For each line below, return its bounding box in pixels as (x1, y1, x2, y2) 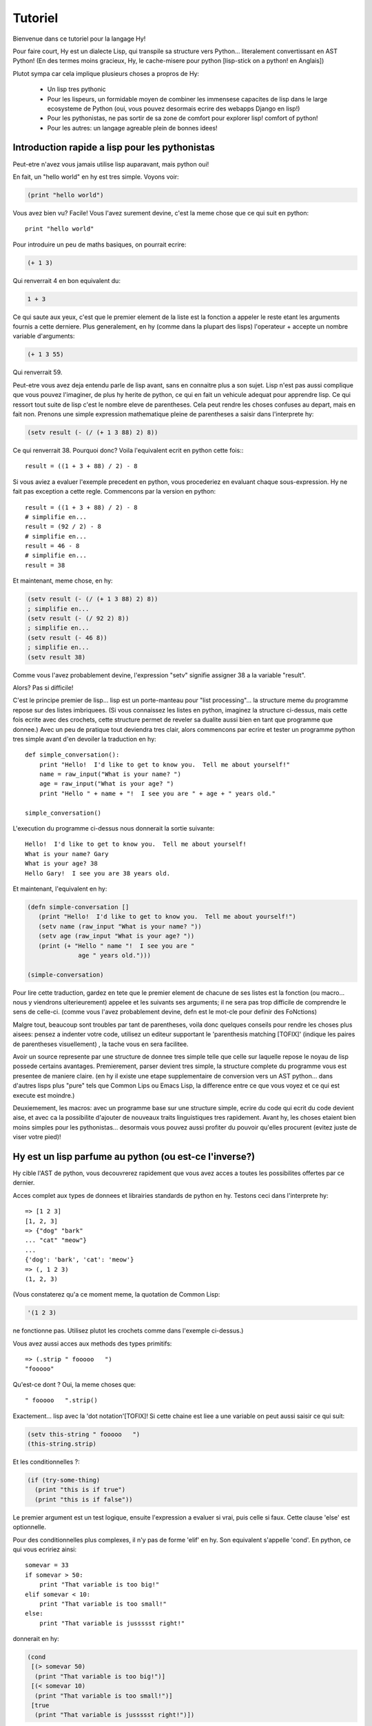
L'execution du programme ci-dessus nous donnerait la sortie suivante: (12, 824, 215, 833)
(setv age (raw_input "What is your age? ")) (38, 932, 195, 940)
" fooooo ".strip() (25, 1397, 98, 1404)
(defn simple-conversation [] (27, 903, 130, 911)
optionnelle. (12, 1523, 47, 1531)
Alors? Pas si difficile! (12, 683, 74, 692)
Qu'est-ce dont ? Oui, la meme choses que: (12, 1380, 136, 1388)
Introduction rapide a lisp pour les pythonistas (12, 142, 215, 153)
